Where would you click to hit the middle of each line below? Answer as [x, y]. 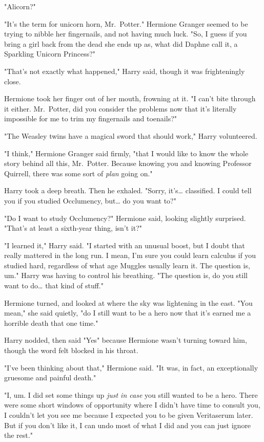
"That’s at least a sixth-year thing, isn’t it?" [73, 228]
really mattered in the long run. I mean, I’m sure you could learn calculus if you [130, 255]
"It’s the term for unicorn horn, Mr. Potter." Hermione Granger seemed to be [126, 23]
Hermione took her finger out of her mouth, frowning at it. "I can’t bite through [130, 98]
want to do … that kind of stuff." [54, 286]
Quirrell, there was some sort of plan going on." [78, 173]
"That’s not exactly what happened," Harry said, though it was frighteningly [125, 71]
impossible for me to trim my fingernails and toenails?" [90, 118]
